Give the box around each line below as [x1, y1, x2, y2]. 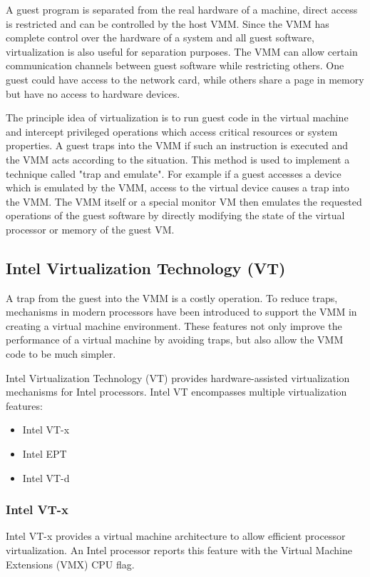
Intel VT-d [22, 470, 70, 485]
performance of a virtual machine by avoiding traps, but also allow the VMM [6, 332, 344, 347]
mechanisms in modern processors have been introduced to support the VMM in [6, 304, 357, 319]
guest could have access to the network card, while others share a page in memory [6, 71, 364, 86]
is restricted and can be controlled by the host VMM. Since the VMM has [6, 16, 329, 31]
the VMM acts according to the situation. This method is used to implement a [6, 151, 350, 166]
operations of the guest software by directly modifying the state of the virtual [6, 208, 345, 223]
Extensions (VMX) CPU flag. [6, 556, 135, 571]
